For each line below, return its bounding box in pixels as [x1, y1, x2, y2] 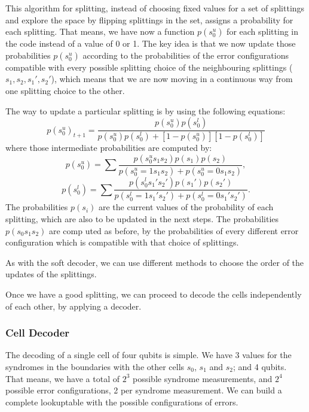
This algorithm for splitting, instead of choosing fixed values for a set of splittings [5, 2, 305, 14]
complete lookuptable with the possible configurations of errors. [5, 395, 238, 408]
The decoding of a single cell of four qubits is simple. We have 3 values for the [5, 349, 292, 361]
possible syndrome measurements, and [133, 372, 273, 384]
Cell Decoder [5, 325, 70, 340]
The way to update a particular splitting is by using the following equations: [5, 104, 286, 117]
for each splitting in [227, 25, 299, 38]
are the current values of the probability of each [98, 201, 274, 213]
